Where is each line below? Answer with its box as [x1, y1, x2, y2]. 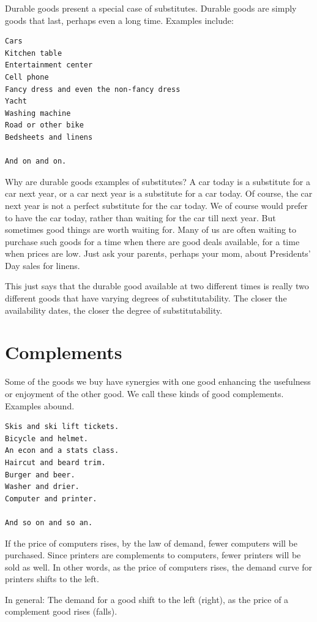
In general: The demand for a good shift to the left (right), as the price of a [5, 593, 289, 605]
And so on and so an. [5, 518, 93, 527]
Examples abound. [5, 399, 75, 412]
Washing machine [5, 108, 71, 118]
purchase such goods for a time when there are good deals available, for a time [5, 235, 300, 248]
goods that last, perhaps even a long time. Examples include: [5, 13, 234, 26]
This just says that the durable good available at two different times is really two [5, 279, 309, 292]
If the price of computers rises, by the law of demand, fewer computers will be [5, 536, 298, 549]
